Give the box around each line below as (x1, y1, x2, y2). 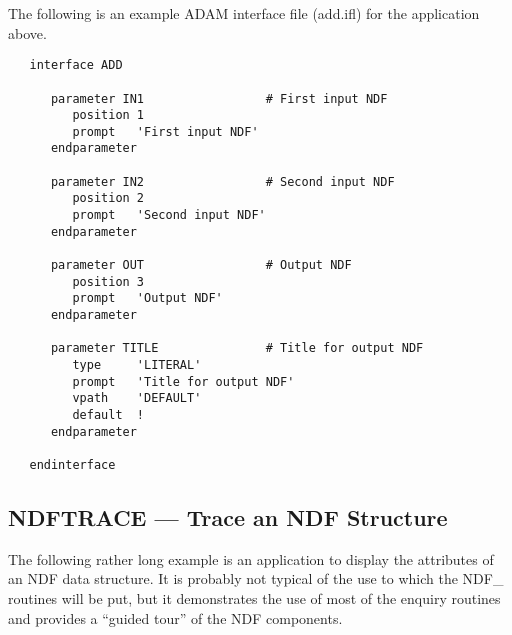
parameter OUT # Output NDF (50, 258, 352, 273)
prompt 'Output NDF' (72, 291, 223, 306)
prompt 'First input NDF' (72, 124, 259, 139)
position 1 (72, 108, 145, 123)
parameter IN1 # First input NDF (50, 91, 388, 106)
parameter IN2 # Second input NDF (50, 174, 395, 189)
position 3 (72, 274, 145, 289)
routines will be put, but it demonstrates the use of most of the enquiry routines (8, 587, 501, 608)
